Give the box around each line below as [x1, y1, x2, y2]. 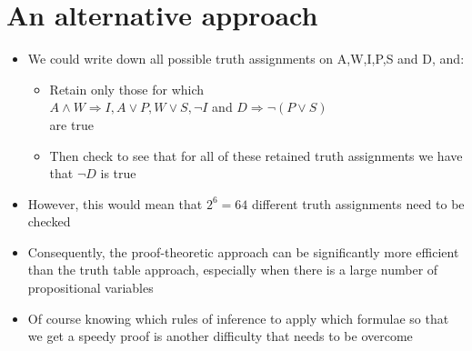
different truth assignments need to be [251, 194, 465, 213]
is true [100, 164, 136, 183]
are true [49, 115, 94, 134]
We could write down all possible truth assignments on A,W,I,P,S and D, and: [27, 49, 465, 68]
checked [27, 212, 71, 231]
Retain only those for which [49, 79, 205, 98]
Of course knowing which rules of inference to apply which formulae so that [27, 308, 449, 327]
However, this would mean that [27, 194, 203, 213]
